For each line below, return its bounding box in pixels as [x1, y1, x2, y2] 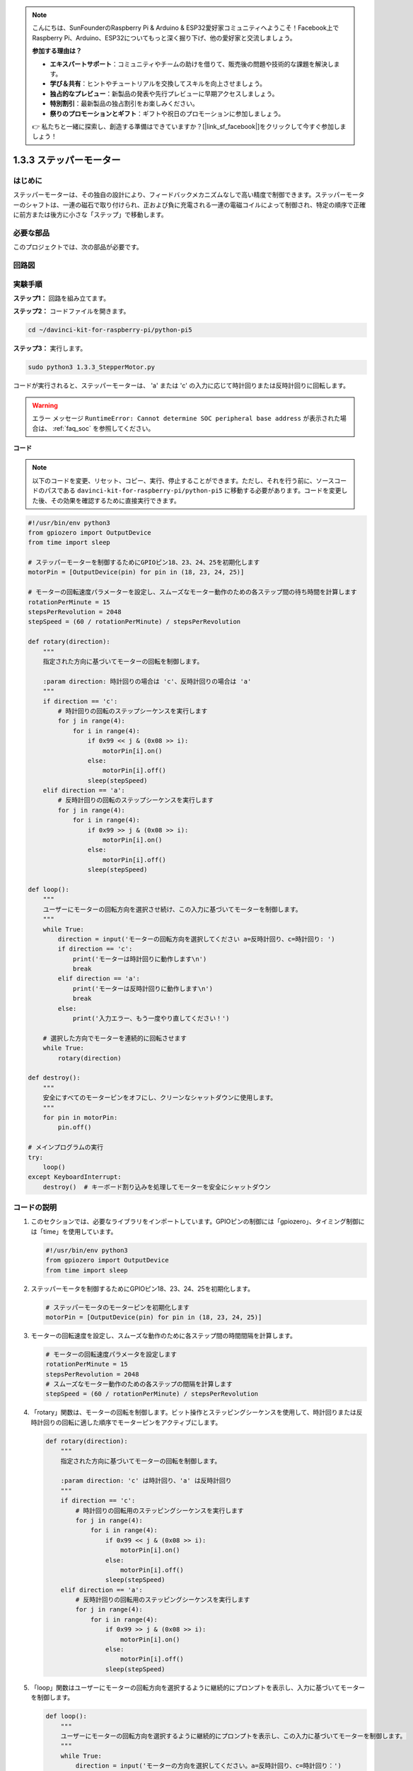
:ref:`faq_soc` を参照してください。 [52, 424, 155, 432]
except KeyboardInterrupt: [28, 1173, 122, 1181]
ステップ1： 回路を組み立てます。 [13, 294, 110, 302]
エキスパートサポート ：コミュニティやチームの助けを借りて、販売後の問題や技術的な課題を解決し [50, 60, 334, 68]
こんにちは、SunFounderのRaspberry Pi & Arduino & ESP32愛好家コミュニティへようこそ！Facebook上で [32, 23, 339, 32]
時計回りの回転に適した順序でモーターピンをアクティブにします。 [30, 1418, 222, 1427]
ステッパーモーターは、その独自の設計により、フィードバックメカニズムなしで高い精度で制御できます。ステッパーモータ [13, 191, 365, 199]
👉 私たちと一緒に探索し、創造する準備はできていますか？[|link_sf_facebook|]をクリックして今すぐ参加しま [32, 122, 347, 130]
